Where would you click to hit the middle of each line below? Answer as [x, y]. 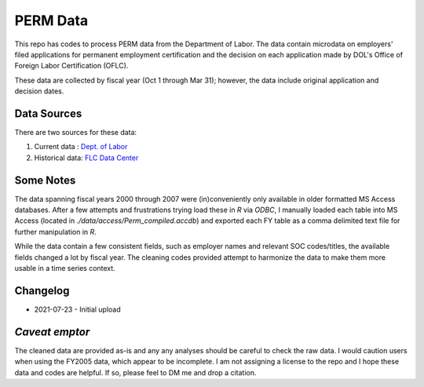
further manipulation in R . [56, 232]
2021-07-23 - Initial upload [77, 309]
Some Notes [45, 180]
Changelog [42, 290]
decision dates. [39, 91]
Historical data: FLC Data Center [86, 158]
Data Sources [48, 113]
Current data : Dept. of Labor [81, 147]
